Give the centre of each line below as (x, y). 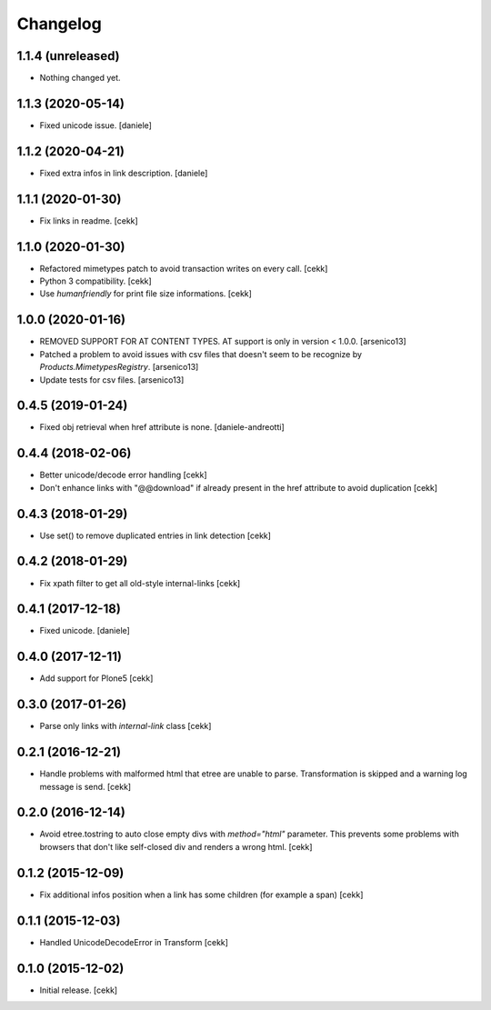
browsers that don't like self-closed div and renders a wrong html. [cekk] (176, 846)
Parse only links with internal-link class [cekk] (125, 726)
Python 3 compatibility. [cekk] (95, 281)
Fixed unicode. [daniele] (85, 631)
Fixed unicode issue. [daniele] (95, 125)
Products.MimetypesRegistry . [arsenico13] (119, 367)
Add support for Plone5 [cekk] (96, 678)
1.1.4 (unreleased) (68, 56)
